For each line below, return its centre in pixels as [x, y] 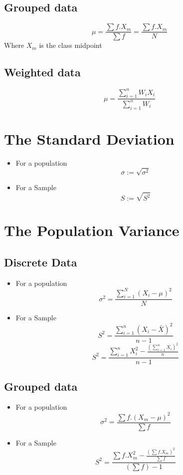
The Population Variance [92, 230]
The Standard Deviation [89, 138]
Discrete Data [41, 262]
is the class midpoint [71, 45]
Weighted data [42, 72]
